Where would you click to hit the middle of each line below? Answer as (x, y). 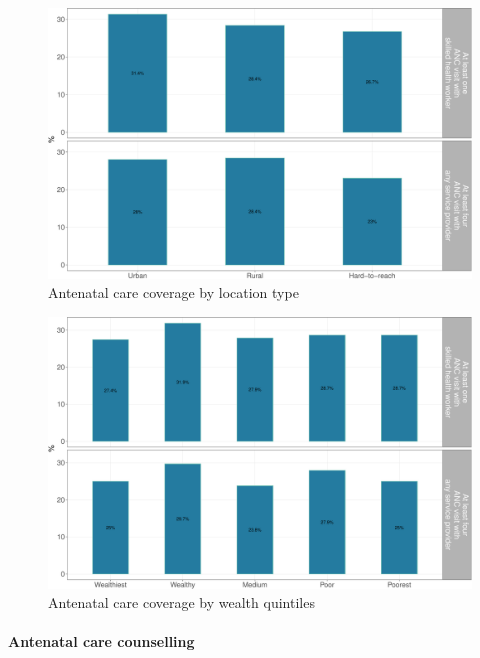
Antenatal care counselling (101, 641)
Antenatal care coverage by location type (173, 292)
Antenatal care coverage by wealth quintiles (181, 602)
